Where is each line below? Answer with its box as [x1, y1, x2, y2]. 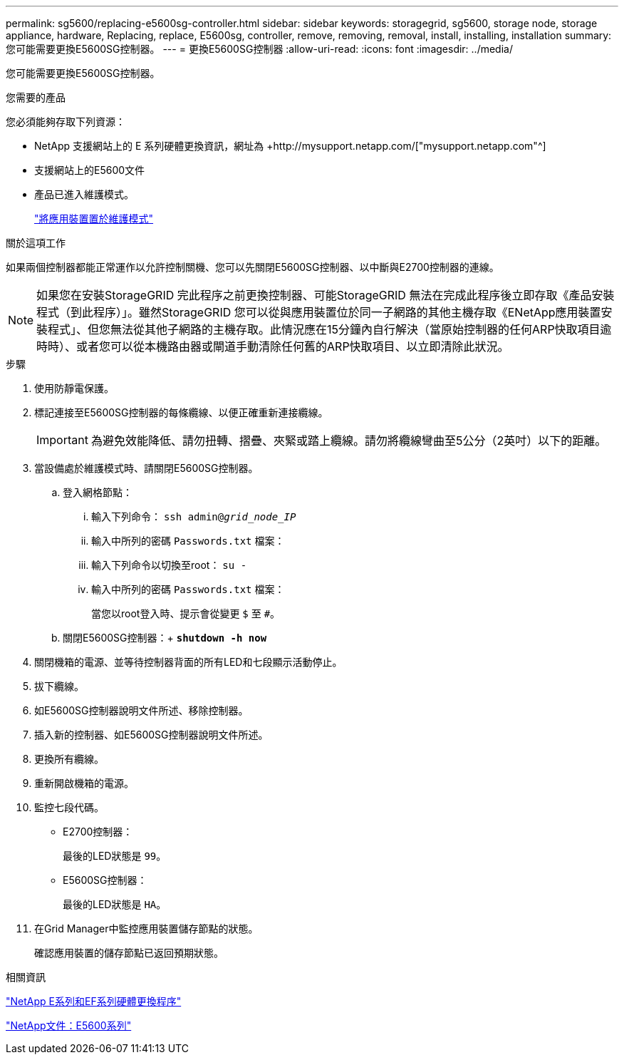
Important [36, 433, 88, 447]
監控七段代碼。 [34, 801, 104, 813]
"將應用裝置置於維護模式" [34, 212, 154, 225]
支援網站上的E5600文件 [34, 164, 145, 176]
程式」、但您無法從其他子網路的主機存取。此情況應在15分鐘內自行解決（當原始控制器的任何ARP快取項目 [48, 322, 600, 336]
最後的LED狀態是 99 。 [63, 850, 167, 862]
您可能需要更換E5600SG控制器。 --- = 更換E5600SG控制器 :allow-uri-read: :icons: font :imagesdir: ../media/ [6, 43, 513, 55]
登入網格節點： [63, 486, 132, 498]
